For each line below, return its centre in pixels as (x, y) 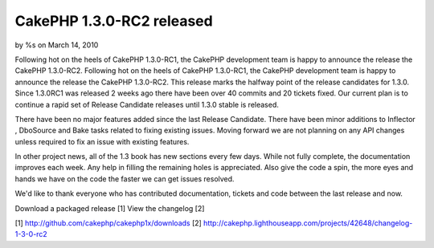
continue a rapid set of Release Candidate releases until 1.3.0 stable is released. (147, 104)
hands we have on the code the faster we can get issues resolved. (125, 179)
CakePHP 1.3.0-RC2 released (114, 21)
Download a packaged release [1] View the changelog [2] (110, 208)
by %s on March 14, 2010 (57, 45)
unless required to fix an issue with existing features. (102, 141)
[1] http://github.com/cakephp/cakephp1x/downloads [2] (108, 223)
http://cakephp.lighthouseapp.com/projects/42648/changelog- (308, 223)
